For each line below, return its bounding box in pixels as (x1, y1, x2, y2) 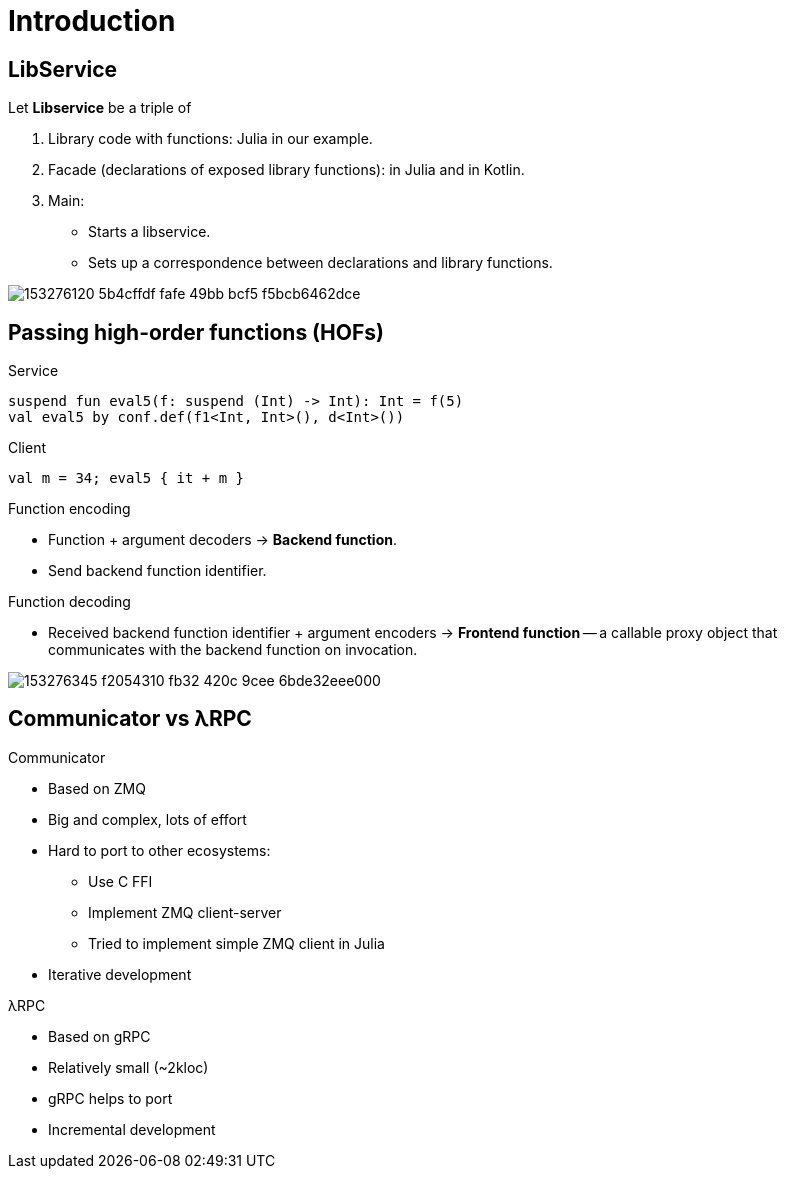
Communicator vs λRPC (8, 706, 252, 732)
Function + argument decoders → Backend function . (48, 531, 397, 549)
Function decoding (8, 593, 131, 611)
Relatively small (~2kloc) (48, 1058, 209, 1076)
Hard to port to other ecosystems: (48, 841, 271, 859)
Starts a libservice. (88, 223, 211, 241)
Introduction (8, 4, 176, 38)
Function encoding (8, 500, 131, 518)
